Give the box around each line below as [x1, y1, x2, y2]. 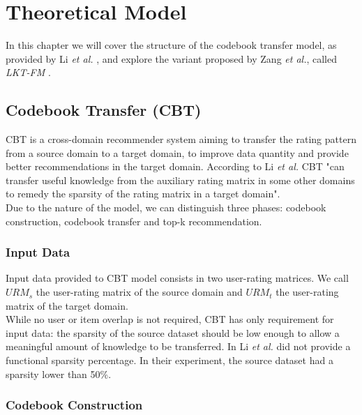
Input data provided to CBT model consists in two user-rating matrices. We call [6, 271, 349, 285]
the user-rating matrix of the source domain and [36, 285, 243, 299]
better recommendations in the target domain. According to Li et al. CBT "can [6, 159, 345, 174]
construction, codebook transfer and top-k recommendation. [6, 213, 262, 228]
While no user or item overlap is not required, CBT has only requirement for [6, 312, 334, 326]
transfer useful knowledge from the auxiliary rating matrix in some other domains [6, 172, 355, 187]
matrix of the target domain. [6, 298, 128, 312]
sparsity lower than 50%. [6, 366, 112, 381]
